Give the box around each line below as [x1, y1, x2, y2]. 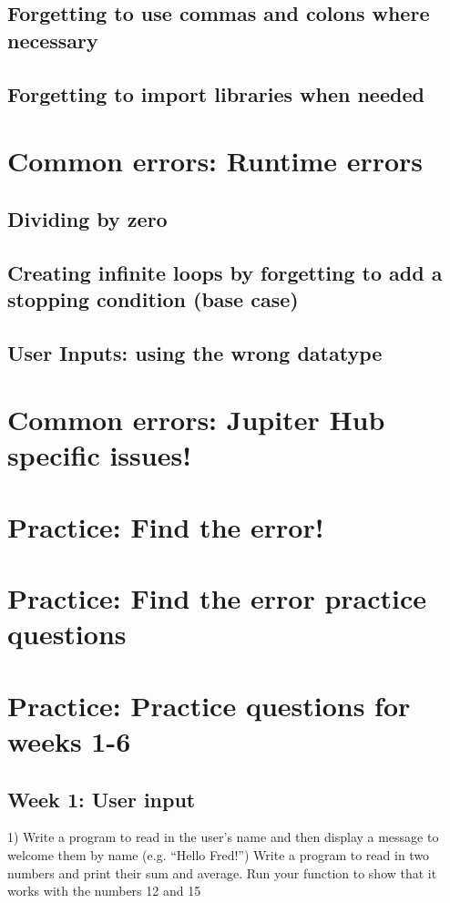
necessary [7, 26, 98, 54]
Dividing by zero [7, 204, 168, 232]
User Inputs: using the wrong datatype [7, 338, 383, 366]
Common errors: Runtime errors [7, 142, 424, 180]
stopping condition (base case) [7, 284, 299, 313]
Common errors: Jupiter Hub [7, 401, 385, 438]
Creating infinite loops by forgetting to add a [7, 258, 443, 286]
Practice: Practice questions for [7, 686, 411, 723]
